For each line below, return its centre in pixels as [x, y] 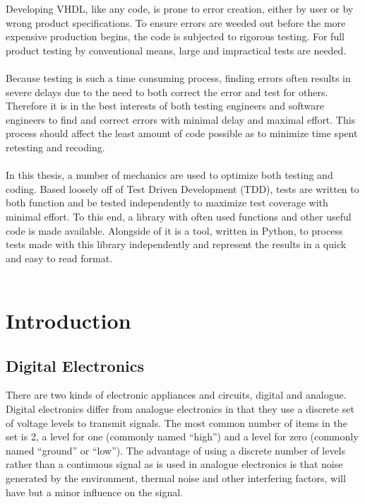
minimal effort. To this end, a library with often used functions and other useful [179, 216]
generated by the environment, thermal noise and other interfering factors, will [176, 478]
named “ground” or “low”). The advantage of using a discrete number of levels [176, 450]
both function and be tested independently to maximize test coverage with [167, 203]
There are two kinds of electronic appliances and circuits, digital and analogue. [176, 395]
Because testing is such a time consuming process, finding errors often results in [178, 77]
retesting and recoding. [55, 147]
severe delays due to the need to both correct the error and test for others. [167, 92]
